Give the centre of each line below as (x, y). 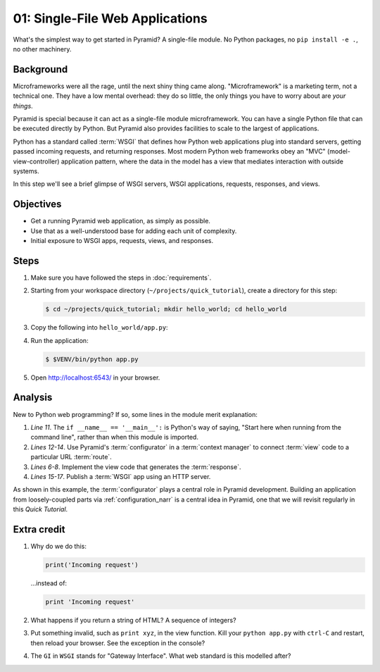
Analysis (33, 398)
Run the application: (59, 340)
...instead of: (49, 583)
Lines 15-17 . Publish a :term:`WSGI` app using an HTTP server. (121, 476)
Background (40, 69)
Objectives (37, 204)
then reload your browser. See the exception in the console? (118, 643)
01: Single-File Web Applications (110, 18)
